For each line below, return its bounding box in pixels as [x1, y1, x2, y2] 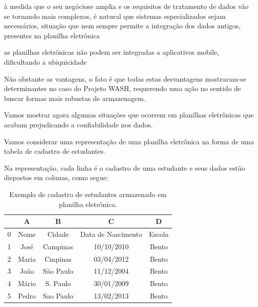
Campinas [43, 241, 74, 251]
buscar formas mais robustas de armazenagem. [4, 93, 146, 103]
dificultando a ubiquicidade [4, 56, 87, 67]
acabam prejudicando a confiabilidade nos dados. [4, 119, 153, 129]
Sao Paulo [43, 291, 74, 301]
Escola [149, 228, 169, 239]
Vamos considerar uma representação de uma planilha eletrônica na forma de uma [4, 136, 254, 146]
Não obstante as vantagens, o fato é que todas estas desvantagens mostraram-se [4, 73, 247, 84]
